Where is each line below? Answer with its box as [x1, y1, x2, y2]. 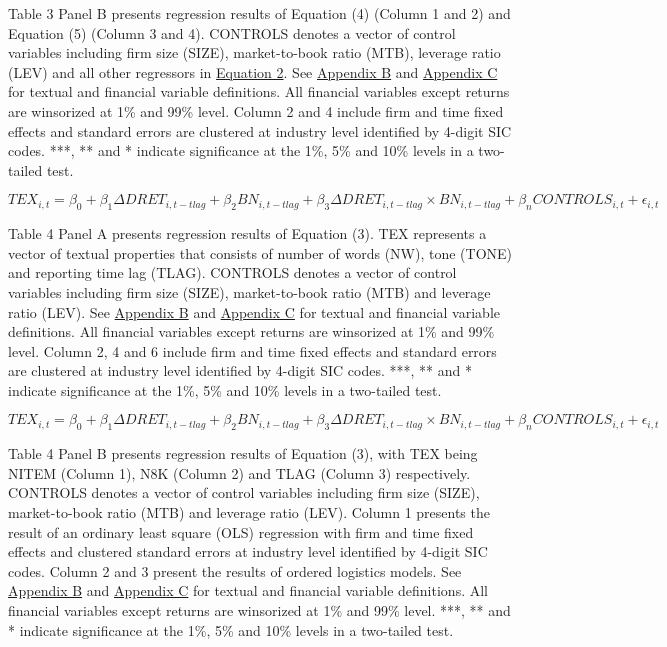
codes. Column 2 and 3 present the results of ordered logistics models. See [8, 560, 462, 581]
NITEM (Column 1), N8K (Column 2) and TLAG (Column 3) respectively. [8, 462, 471, 483]
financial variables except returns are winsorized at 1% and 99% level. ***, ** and [8, 600, 511, 621]
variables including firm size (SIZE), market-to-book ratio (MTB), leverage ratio [8, 42, 501, 63]
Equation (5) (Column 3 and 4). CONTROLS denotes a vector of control [8, 22, 456, 43]
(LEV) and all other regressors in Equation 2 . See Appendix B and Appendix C [8, 61, 498, 82]
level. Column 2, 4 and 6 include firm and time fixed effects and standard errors [8, 340, 497, 361]
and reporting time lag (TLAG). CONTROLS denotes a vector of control [8, 262, 457, 283]
